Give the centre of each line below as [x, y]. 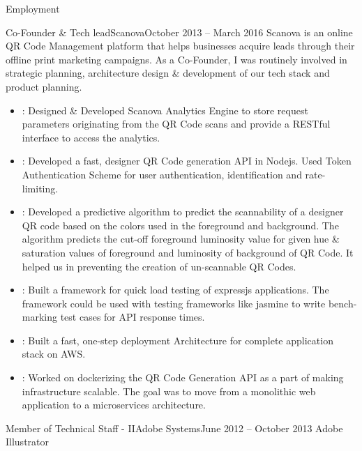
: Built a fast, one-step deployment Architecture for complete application [178, 340]
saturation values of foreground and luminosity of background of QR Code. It [188, 252]
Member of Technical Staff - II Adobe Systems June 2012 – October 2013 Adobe [174, 428]
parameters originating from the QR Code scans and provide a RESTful [176, 124]
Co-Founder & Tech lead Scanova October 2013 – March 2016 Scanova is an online [179, 32]
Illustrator [28, 442]
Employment [33, 8]
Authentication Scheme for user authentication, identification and [162, 174]
